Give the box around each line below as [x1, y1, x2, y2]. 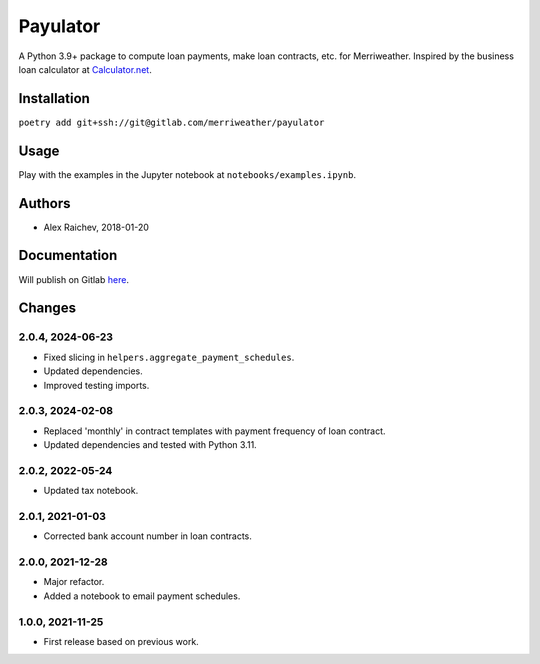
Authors [18, 195, 71, 212]
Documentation [18, 247, 118, 264]
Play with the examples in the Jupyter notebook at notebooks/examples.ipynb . [18, 168, 357, 180]
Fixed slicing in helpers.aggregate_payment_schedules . [43, 351, 295, 363]
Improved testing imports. [43, 379, 150, 391]
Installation [18, 90, 90, 107]
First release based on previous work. [43, 635, 199, 647]
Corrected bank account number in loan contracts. [43, 530, 252, 542]
